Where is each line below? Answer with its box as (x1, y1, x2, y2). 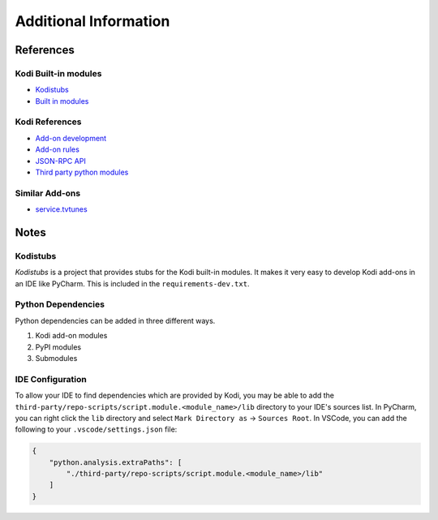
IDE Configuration (15, 373, 87, 385)
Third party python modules (35, 167, 129, 178)
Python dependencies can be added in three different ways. (15, 316, 216, 325)
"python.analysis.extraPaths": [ (49, 458, 182, 466)
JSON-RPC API (35, 156, 87, 165)
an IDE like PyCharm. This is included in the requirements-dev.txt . (15, 278, 250, 288)
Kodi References (15, 116, 82, 127)
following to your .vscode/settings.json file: (15, 424, 178, 434)
